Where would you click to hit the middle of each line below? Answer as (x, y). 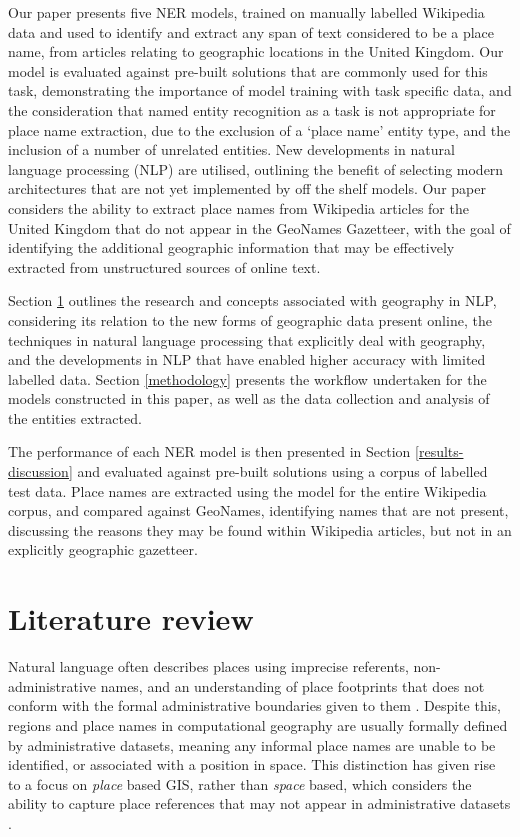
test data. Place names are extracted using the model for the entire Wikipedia (247, 490)
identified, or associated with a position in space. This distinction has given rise (252, 764)
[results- (439, 451)
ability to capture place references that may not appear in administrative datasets (259, 803)
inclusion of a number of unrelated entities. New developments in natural (231, 149)
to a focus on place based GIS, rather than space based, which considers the (240, 783)
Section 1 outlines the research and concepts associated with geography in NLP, (252, 300)
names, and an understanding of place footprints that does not (292, 685)
